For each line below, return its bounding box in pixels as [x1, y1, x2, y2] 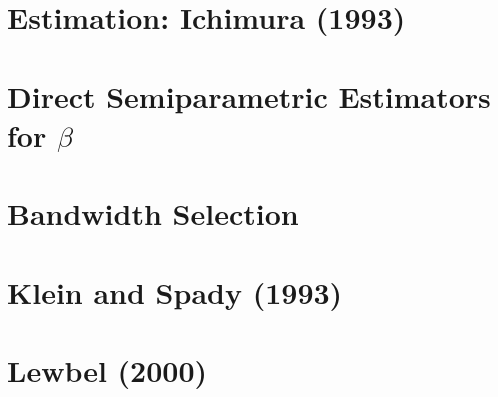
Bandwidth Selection [7, 193, 299, 234]
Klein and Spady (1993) [7, 271, 343, 312]
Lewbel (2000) [7, 349, 208, 390]
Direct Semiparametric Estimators [7, 75, 491, 116]
